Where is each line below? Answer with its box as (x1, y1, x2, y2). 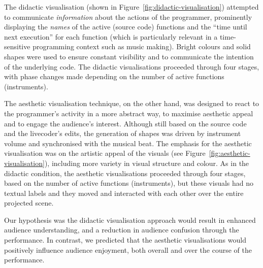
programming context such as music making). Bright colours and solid (32, 41, 251, 52)
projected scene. (4, 197, 54, 208)
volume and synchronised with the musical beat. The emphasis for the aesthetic (4, 138, 252, 148)
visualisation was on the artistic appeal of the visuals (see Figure (4, 148, 206, 158)
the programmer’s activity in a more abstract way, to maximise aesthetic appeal (4, 108, 253, 118)
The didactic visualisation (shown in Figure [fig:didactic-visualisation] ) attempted (4, 2, 259, 12)
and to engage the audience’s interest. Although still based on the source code (4, 118, 247, 128)
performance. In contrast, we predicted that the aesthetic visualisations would (4, 234, 246, 245)
